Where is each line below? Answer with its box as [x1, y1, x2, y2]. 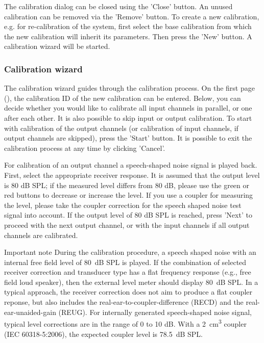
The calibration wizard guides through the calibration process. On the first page [4, 83, 255, 93]
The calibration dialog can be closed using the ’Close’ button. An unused [4, 1, 233, 11]
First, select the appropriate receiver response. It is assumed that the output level [4, 169, 260, 180]
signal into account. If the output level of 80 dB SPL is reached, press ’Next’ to [4, 209, 252, 220]
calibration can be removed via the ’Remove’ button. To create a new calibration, [4, 11, 259, 21]
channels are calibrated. [4, 229, 78, 240]
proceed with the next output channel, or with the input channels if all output [4, 219, 250, 230]
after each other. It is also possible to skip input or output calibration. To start [4, 112, 252, 123]
